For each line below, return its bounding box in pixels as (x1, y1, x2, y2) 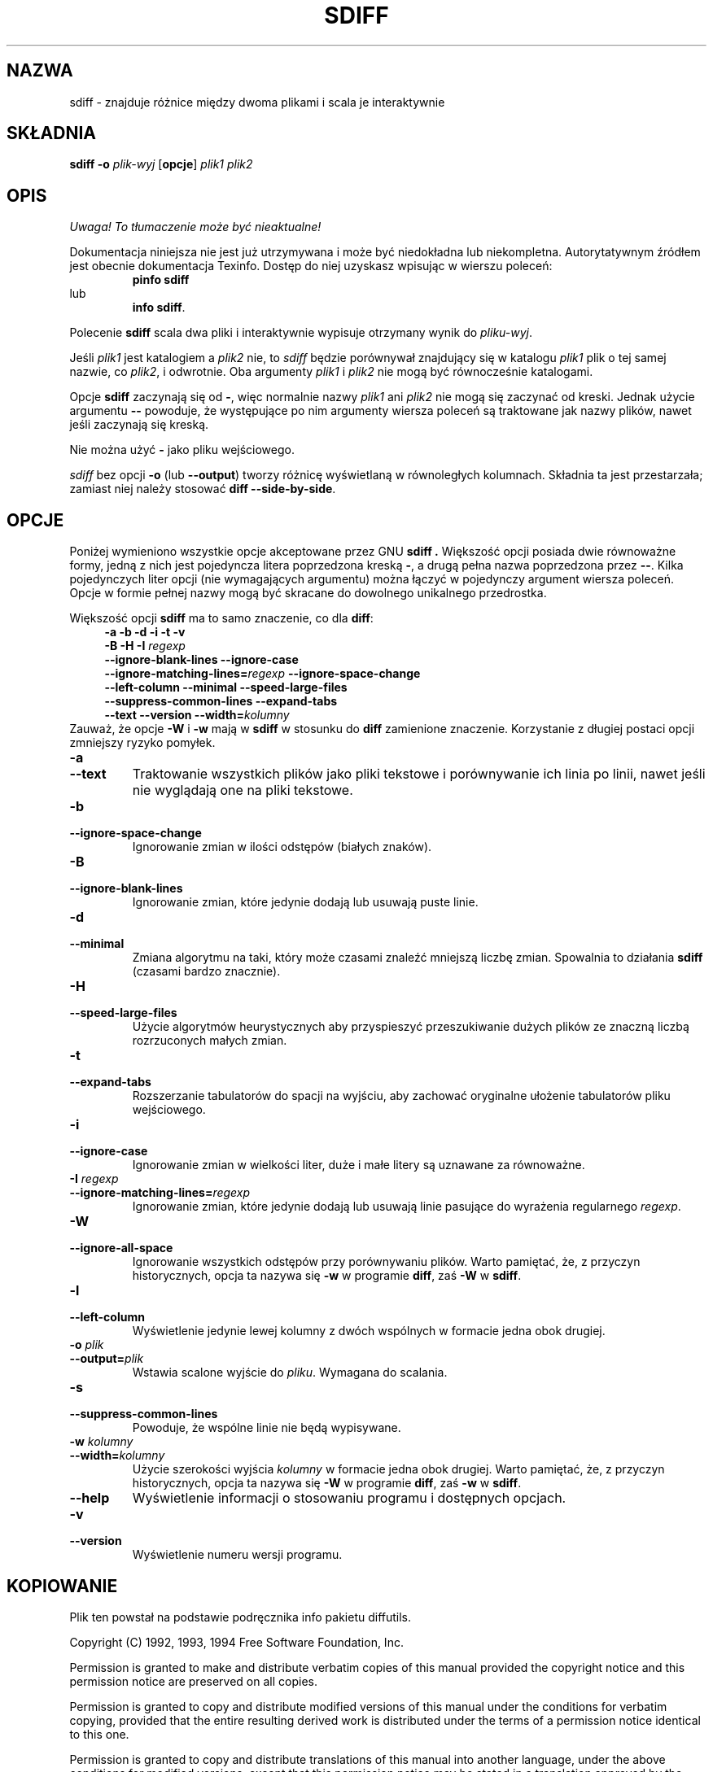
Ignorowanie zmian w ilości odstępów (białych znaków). (132, 840, 432, 854)
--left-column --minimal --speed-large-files (104, 680, 348, 695)
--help (69, 1490, 110, 1507)
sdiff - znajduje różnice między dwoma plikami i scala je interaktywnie (69, 94, 445, 109)
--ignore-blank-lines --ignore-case (104, 652, 299, 667)
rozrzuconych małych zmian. (132, 1033, 287, 1048)
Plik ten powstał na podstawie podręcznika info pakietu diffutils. (69, 1609, 412, 1624)
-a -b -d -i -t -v (104, 625, 186, 639)
